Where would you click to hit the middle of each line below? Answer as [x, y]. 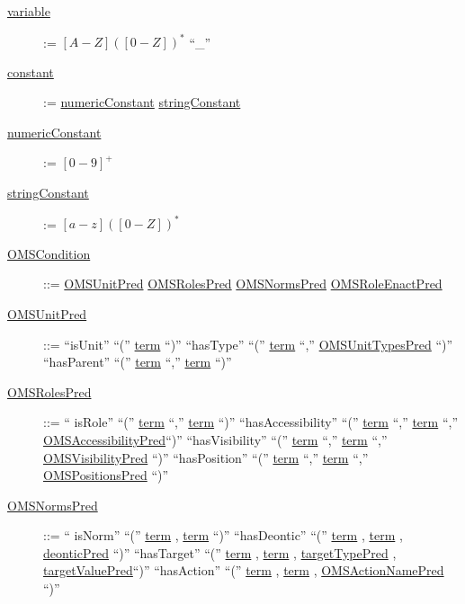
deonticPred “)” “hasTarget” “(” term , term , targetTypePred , [220, 552]
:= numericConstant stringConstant [142, 102]
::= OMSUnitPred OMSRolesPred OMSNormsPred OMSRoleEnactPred [243, 284]
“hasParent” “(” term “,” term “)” [138, 362]
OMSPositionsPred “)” [106, 475]
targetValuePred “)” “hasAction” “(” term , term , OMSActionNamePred [244, 570]
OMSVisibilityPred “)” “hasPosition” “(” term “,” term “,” [206, 457]
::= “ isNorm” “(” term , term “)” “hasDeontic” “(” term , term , [223, 535]
